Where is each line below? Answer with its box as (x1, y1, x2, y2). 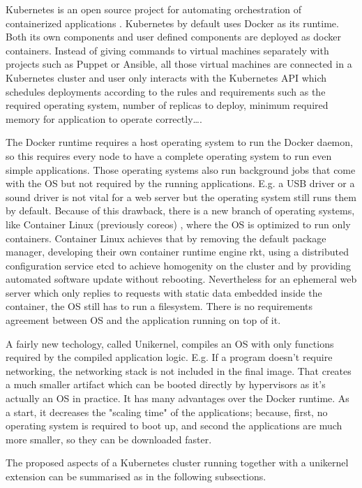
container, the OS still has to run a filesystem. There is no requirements (6, 299, 313, 313)
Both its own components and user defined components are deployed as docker (6, 29, 341, 44)
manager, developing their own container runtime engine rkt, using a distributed (6, 244, 349, 259)
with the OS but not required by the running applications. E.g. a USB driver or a (6, 176, 355, 191)
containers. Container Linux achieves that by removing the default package (6, 230, 326, 245)
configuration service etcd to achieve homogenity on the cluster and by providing (6, 258, 351, 272)
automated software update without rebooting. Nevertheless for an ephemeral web (6, 272, 357, 286)
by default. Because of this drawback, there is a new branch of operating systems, (6, 203, 355, 218)
